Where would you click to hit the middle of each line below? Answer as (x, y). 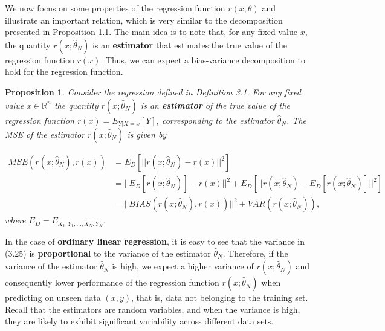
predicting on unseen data (53, 297)
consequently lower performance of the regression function (112, 282)
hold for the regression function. (64, 72)
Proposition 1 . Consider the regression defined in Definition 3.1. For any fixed (153, 92)
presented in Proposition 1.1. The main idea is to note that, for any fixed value (151, 32)
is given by (147, 134)
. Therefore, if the (255, 253)
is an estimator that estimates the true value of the (190, 44)
